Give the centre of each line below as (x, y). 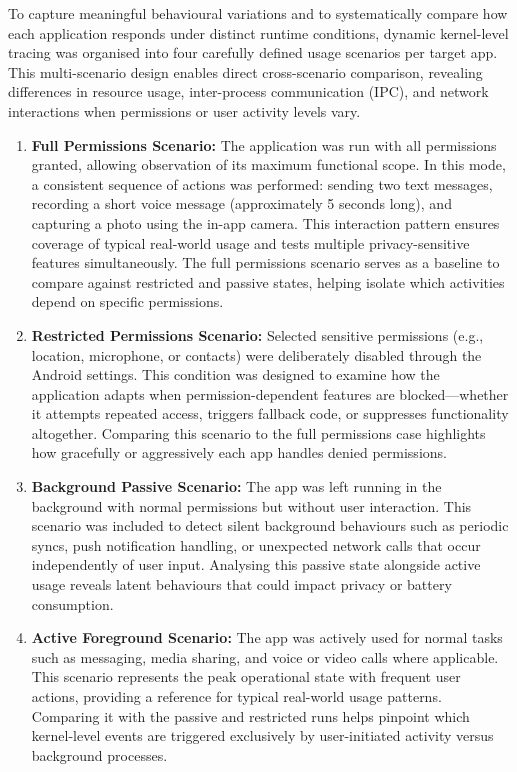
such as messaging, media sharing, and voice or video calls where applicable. (265, 656)
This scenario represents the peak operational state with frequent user (246, 676)
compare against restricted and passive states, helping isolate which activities (268, 281)
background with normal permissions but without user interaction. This (251, 505)
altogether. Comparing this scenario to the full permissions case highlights (258, 432)
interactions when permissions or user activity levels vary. (184, 110)
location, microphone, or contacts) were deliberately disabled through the (256, 354)
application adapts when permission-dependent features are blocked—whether (270, 393)
